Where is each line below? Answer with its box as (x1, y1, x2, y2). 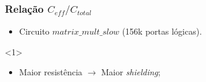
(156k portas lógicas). (122, 25, 202, 38)
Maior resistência (19, 66, 82, 78)
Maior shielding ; (101, 66, 161, 78)
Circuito (19, 25, 50, 38)
